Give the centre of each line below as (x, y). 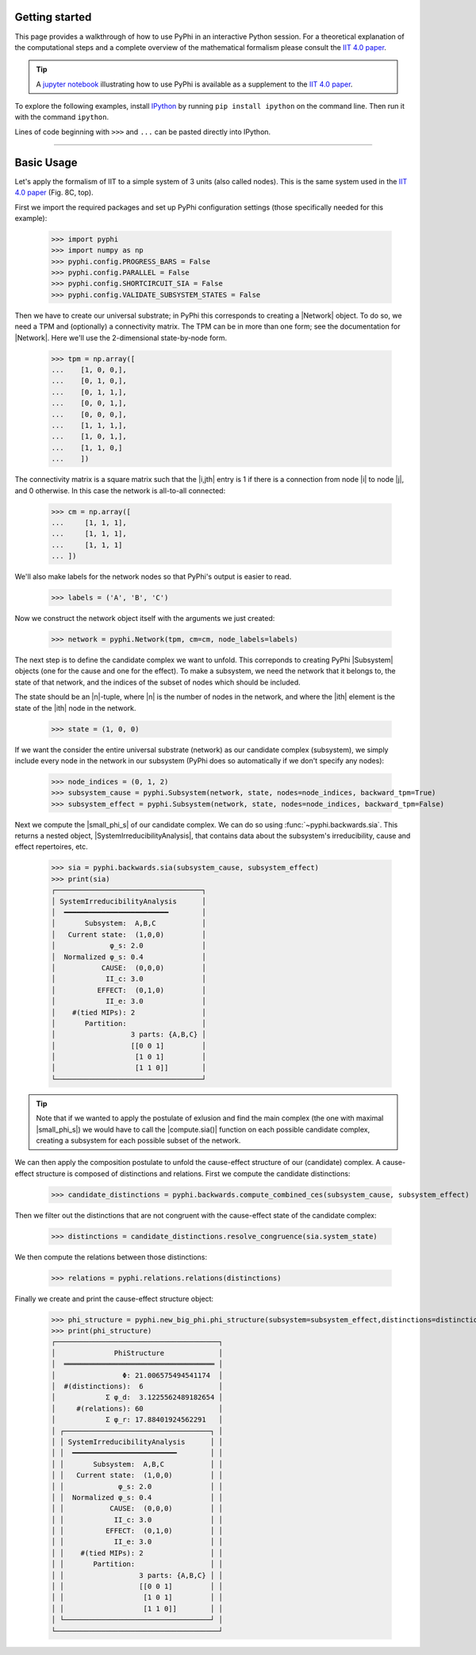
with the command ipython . (62, 117)
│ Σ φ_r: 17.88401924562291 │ (137, 1420)
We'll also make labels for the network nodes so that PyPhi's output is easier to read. (153, 577)
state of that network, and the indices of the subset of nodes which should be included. (157, 682)
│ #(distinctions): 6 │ (137, 1387)
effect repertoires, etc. (52, 847)
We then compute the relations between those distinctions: (111, 1257)
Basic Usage (46, 162)
